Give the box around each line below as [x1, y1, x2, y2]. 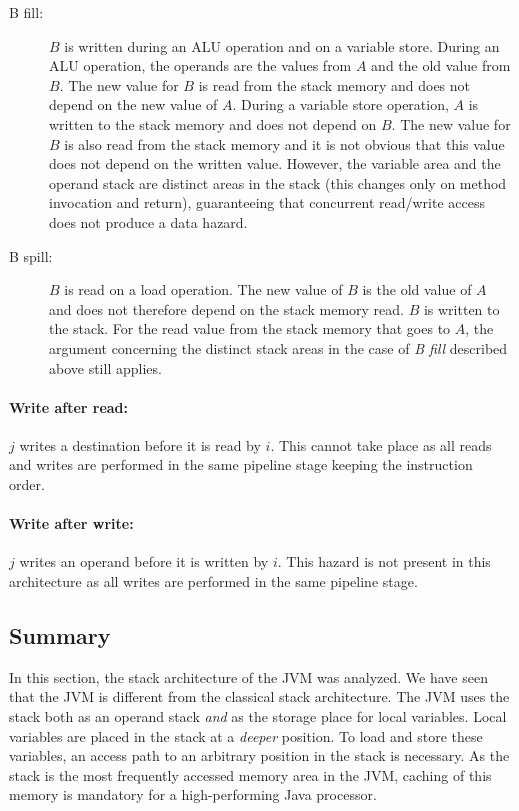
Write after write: [9, 513, 134, 534]
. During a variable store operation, [232, 94, 449, 115]
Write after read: [9, 396, 129, 417]
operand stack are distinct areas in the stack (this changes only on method [49, 172, 507, 193]
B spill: [9, 245, 53, 266]
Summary [9, 620, 111, 651]
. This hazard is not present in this [277, 551, 491, 572]
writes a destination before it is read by [19, 434, 261, 455]
